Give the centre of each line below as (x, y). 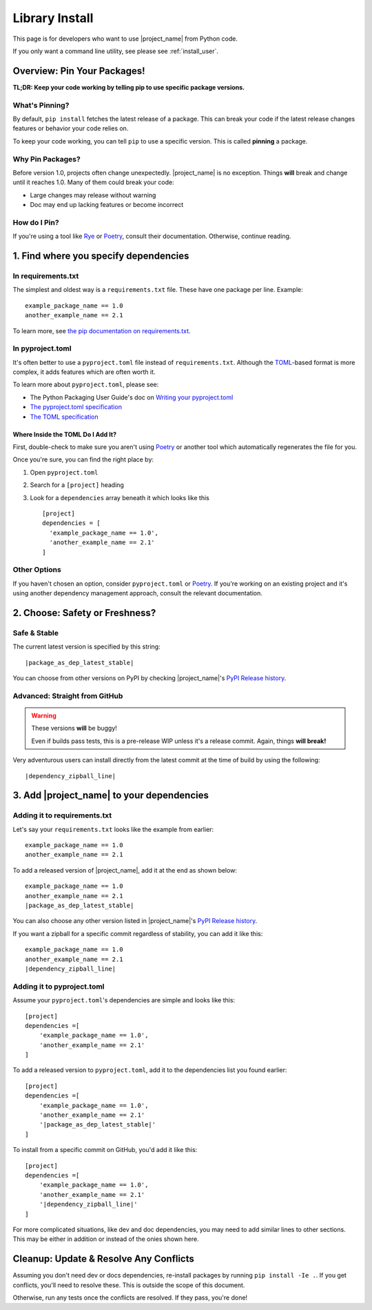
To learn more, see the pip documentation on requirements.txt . (102, 330)
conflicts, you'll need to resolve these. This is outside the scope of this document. (129, 1285)
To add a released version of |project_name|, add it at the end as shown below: (125, 870)
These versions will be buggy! (74, 728)
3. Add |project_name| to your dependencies (111, 796)
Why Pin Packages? (46, 159)
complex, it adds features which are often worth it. (84, 372)
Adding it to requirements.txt (62, 815)
